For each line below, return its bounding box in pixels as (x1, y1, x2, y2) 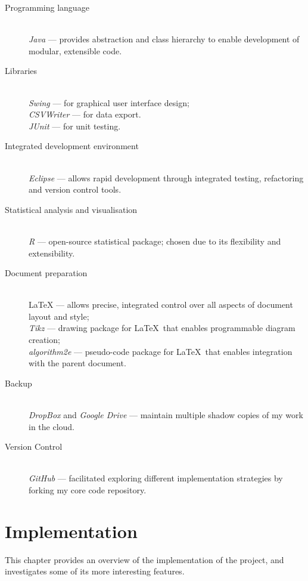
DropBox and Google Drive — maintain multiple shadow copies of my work (29, 409, 303, 421)
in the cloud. (29, 420, 75, 432)
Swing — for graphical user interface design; (29, 96, 189, 109)
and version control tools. (29, 183, 122, 196)
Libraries (5, 64, 38, 77)
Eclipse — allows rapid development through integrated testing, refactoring (29, 171, 304, 184)
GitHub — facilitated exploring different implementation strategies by (29, 472, 283, 484)
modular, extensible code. (29, 44, 122, 57)
